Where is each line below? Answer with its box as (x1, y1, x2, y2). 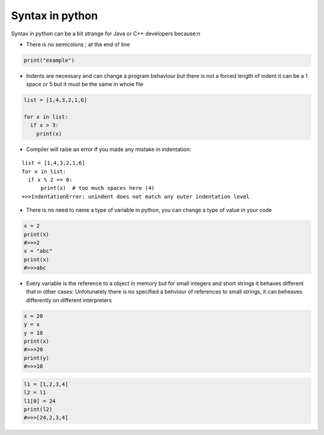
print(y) (23, 354, 50, 361)
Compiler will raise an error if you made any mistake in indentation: (26, 146, 191, 153)
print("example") (23, 57, 75, 64)
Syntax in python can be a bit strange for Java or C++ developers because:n (11, 30, 200, 37)
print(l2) (23, 406, 53, 413)
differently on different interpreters (26, 297, 112, 304)
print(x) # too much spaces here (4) (40, 185, 155, 192)
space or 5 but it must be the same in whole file (26, 81, 144, 88)
